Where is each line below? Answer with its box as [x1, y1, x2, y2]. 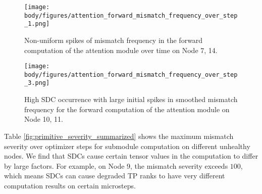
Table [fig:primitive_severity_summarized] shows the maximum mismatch [4, 130, 234, 141]
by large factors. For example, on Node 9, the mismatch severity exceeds [4, 160, 228, 171]
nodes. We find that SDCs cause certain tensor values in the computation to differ [4, 151, 258, 161]
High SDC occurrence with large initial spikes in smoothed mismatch [24, 94, 238, 105]
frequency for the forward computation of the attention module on [24, 104, 230, 114]
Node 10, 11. [24, 114, 63, 124]
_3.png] [24, 79, 50, 87]
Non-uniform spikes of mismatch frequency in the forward [24, 34, 203, 45]
